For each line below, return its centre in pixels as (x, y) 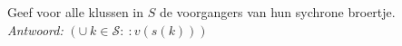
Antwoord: (35, 29)
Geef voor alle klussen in (76, 12)
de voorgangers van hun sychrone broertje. (277, 12)
